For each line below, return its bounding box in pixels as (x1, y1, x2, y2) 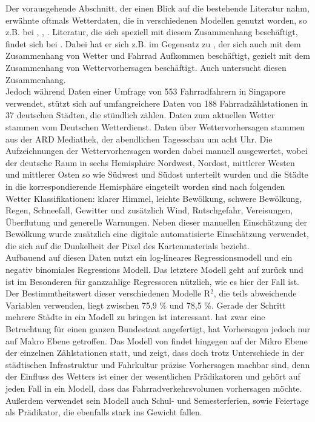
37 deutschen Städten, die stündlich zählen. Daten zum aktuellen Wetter (5, 109, 275, 121)
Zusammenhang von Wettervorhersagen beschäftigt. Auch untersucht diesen (5, 61, 287, 73)
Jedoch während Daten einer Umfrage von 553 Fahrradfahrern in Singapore (5, 85, 286, 98)
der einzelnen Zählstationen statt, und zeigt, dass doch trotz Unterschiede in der (5, 346, 304, 359)
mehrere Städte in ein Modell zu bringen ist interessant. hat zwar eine (5, 310, 265, 323)
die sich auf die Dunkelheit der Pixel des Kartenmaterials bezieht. (5, 239, 250, 252)
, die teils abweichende (213, 287, 297, 300)
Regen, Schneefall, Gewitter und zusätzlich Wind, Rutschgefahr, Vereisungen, (5, 204, 293, 216)
